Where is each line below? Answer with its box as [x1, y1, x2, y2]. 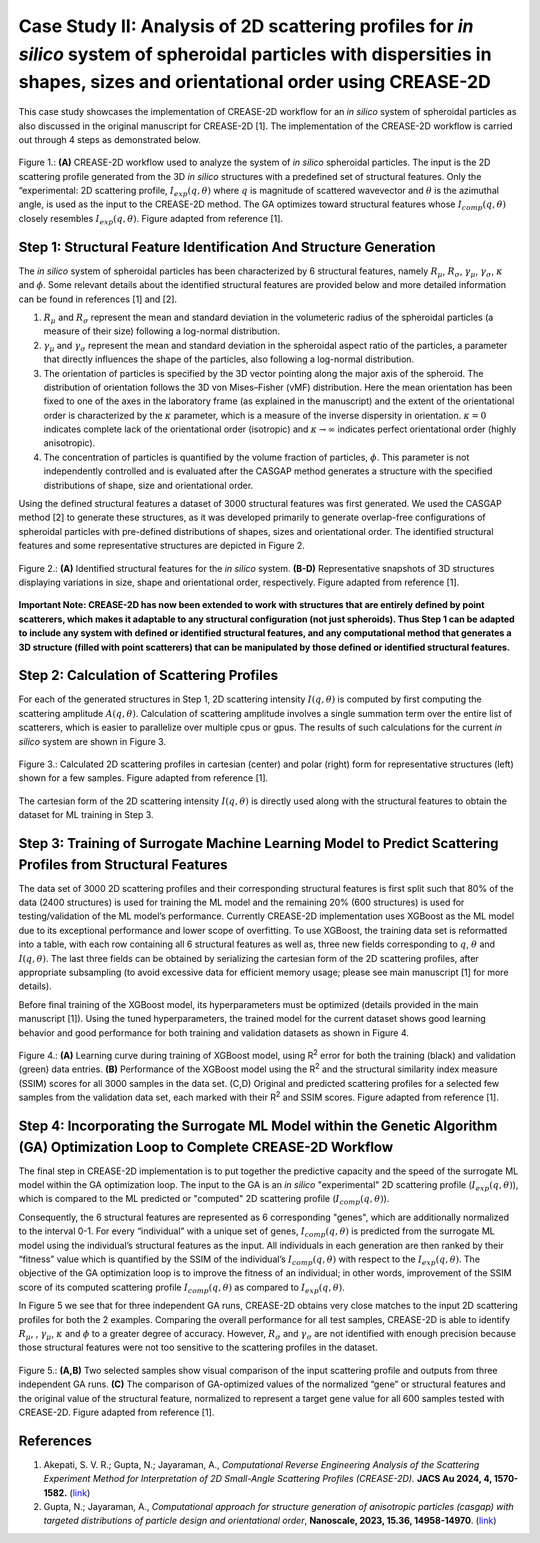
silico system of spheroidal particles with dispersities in [18, 43, 492, 65]
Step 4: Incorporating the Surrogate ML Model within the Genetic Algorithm [18, 1117, 498, 1134]
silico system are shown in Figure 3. [18, 735, 167, 747]
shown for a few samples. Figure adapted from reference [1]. [18, 772, 269, 784]
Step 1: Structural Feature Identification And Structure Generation [18, 238, 436, 255]
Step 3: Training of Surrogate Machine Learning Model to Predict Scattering [18, 835, 499, 852]
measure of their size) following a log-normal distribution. [43, 325, 280, 337]
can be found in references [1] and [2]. [18, 293, 178, 305]
